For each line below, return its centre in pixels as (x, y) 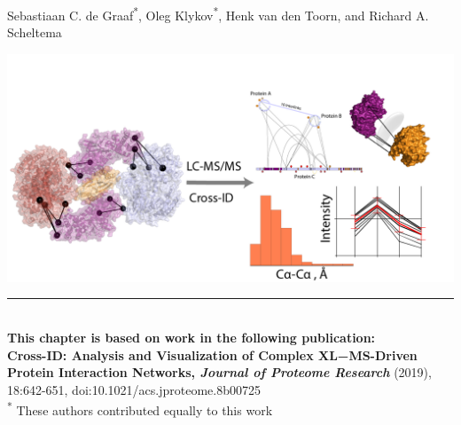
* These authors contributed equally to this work (140, 409)
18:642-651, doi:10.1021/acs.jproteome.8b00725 (134, 389)
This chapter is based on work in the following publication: (191, 337)
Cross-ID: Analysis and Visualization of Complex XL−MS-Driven (212, 354)
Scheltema (35, 32)
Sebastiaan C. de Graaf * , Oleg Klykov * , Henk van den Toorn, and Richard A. (218, 14)
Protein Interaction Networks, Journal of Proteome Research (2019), (219, 372)
